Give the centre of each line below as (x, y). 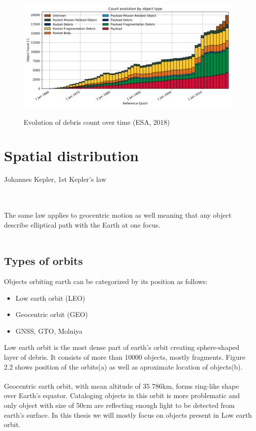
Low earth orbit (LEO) (50, 298)
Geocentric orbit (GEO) (52, 314)
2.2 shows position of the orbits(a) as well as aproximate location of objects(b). (123, 366)
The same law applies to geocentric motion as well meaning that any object (118, 215)
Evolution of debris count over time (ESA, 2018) (97, 122)
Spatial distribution (71, 156)
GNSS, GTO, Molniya (49, 330)
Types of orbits (44, 261)
